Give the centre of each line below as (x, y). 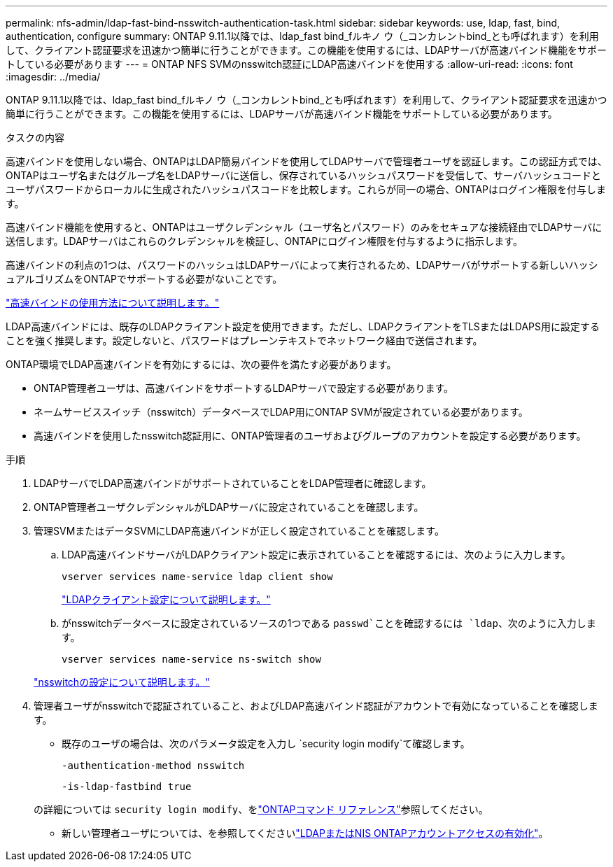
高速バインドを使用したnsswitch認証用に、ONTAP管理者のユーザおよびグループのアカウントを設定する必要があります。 (310, 436)
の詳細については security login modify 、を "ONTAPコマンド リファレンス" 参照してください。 (261, 809)
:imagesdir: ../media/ (53, 77)
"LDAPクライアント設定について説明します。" (166, 599)
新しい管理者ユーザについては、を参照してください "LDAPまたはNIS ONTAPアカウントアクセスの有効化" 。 (305, 833)
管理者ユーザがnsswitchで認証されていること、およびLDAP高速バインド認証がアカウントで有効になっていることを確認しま (316, 706)
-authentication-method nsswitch (153, 766)
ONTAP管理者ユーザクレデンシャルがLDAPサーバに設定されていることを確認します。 (229, 507)
